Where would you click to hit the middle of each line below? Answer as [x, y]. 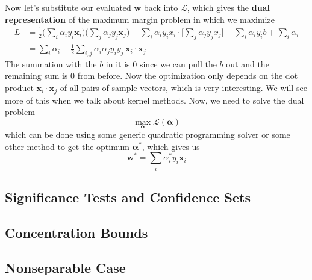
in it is [118, 64]
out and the [248, 64]
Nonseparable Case [65, 268]
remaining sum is [36, 76]
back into [161, 7]
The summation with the [51, 64]
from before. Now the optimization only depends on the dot [188, 76]
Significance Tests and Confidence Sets [128, 197]
